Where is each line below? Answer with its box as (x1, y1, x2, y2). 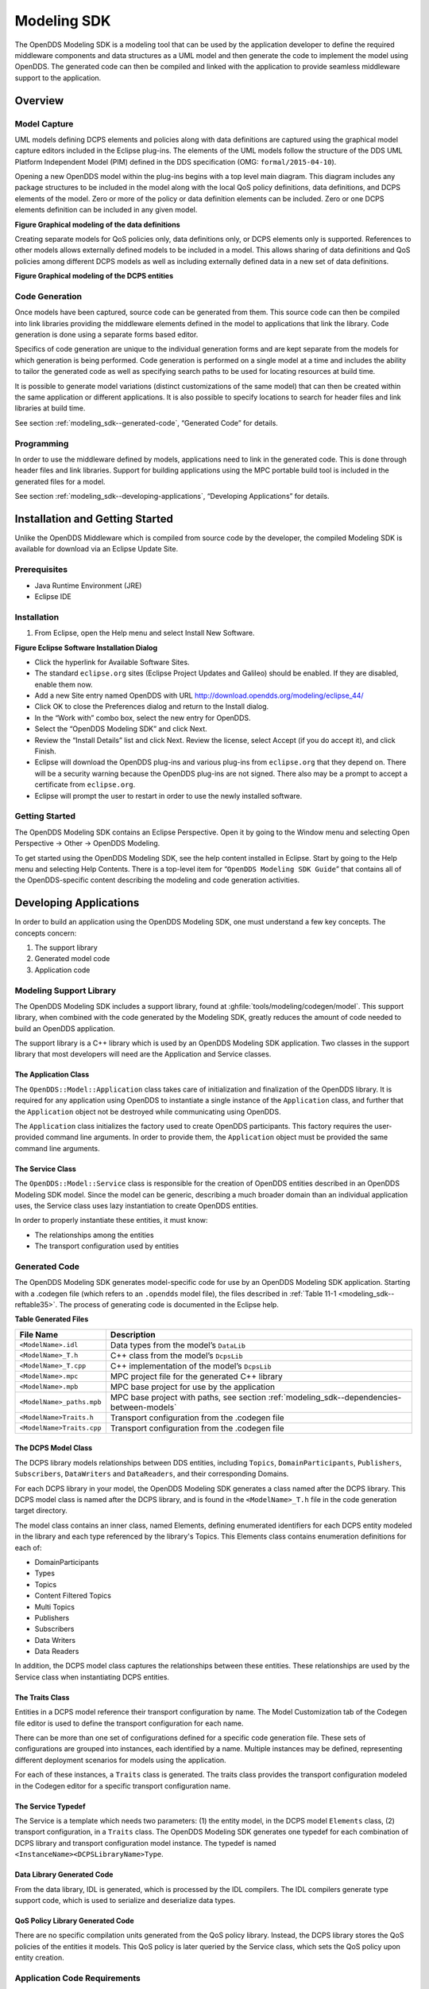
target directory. (14, 1506, 68, 1516)
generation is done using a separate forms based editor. (14, 330, 199, 340)
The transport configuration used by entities (34, 1241, 179, 1251)
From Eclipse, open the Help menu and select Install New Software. (34, 629, 255, 638)
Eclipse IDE (34, 591, 71, 601)
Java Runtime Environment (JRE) (34, 581, 142, 590)
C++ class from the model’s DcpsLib (110, 1349, 243, 1360)
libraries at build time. (14, 403, 86, 413)
